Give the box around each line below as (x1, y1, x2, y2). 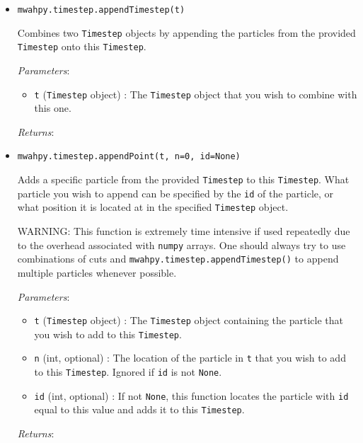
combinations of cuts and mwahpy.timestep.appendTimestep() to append (17, 251, 339, 266)
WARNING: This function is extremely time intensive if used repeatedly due (17, 224, 350, 238)
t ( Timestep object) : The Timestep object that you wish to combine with (34, 86, 357, 101)
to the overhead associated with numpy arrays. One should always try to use (17, 237, 346, 252)
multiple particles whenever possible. (17, 265, 177, 280)
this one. (34, 100, 71, 115)
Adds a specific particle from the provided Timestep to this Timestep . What (17, 172, 350, 187)
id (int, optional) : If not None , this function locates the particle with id (34, 388, 349, 403)
